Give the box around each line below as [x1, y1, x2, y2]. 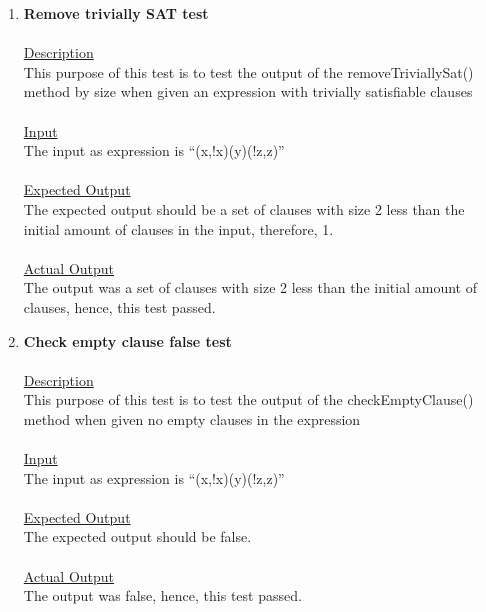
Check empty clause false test [23, 330, 232, 351]
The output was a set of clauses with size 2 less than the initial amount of [23, 277, 477, 298]
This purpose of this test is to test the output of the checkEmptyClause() [23, 389, 474, 410]
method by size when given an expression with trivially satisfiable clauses [23, 81, 473, 102]
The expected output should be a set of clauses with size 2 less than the [23, 198, 465, 219]
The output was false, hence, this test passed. [23, 585, 302, 606]
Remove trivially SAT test [23, 3, 209, 23]
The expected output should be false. [23, 526, 252, 547]
